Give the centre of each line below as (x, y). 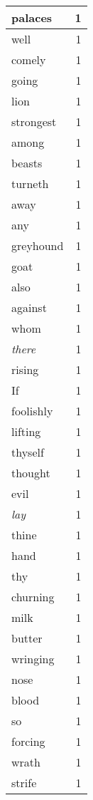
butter (27, 638)
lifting (26, 431)
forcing (28, 741)
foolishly (32, 411)
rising (25, 369)
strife (24, 783)
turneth (30, 183)
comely (29, 59)
